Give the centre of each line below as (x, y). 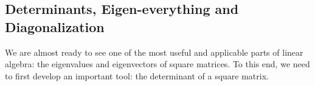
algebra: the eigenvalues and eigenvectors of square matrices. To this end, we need (157, 64)
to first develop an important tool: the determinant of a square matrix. (137, 75)
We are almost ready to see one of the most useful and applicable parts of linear (154, 52)
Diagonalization (55, 26)
